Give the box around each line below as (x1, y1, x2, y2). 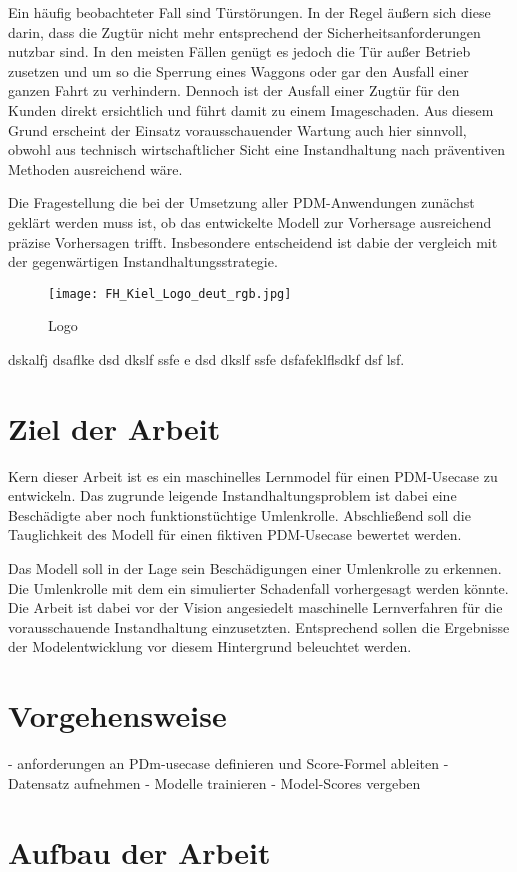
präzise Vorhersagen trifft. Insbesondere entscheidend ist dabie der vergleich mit (8, 231, 498, 252)
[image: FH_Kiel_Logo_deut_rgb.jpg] (48, 286, 292, 301)
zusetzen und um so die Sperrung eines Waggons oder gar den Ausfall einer (8, 60, 469, 81)
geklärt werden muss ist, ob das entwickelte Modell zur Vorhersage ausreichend (8, 211, 492, 232)
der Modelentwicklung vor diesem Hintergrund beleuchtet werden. (8, 636, 412, 657)
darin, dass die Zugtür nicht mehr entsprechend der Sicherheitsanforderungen (8, 21, 481, 42)
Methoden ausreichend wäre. (8, 158, 183, 179)
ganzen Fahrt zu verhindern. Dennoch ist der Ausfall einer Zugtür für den (8, 80, 460, 101)
